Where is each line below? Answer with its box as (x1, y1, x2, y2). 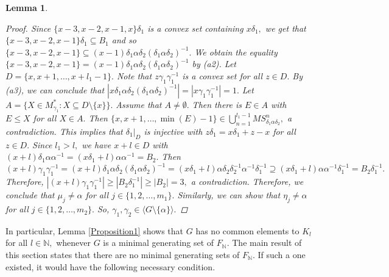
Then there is (192, 98, 242, 110)
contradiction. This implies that (5, 124, 123, 137)
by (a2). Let (192, 57, 236, 70)
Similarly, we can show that (177, 189, 281, 201)
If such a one (258, 248, 306, 261)
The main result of (232, 236, 302, 249)
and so (111, 34, 136, 46)
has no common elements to (195, 224, 300, 237)
